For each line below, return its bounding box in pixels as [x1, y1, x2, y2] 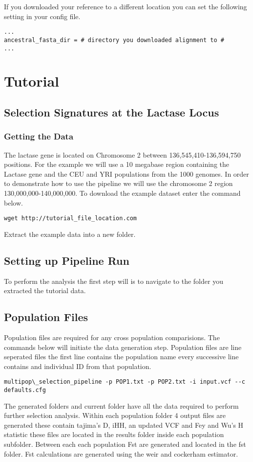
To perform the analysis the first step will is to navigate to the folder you [4, 276, 223, 286]
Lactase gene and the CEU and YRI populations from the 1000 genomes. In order [4, 168, 249, 179]
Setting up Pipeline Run [4, 253, 129, 268]
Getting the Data [4, 130, 74, 142]
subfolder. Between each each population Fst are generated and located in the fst [4, 439, 246, 449]
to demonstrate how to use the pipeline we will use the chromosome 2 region [4, 178, 233, 188]
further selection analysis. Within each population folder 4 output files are [4, 410, 226, 420]
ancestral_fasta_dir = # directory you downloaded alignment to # [4, 36, 225, 44]
